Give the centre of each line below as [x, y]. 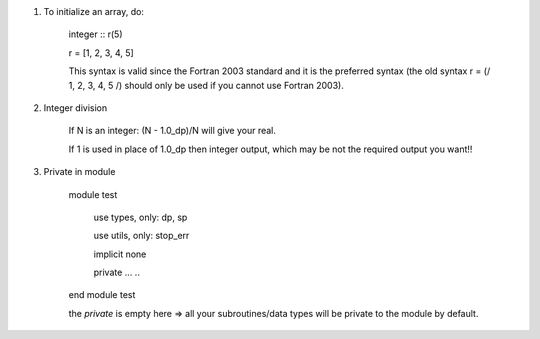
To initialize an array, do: [94, 11]
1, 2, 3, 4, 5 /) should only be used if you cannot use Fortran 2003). [206, 85]
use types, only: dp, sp [140, 217]
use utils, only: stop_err [141, 236]
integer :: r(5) [96, 34]
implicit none [120, 254]
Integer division [75, 107]
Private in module [79, 172]
